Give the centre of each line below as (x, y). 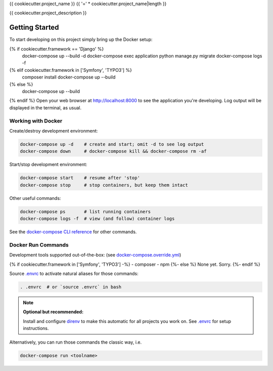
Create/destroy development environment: (54, 131)
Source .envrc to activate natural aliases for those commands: (74, 273)
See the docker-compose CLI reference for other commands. (73, 232)
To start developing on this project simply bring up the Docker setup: (81, 39)
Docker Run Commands (39, 244)
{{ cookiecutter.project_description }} (48, 13)
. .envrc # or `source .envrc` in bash (71, 287)
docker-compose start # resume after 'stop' (80, 178)
